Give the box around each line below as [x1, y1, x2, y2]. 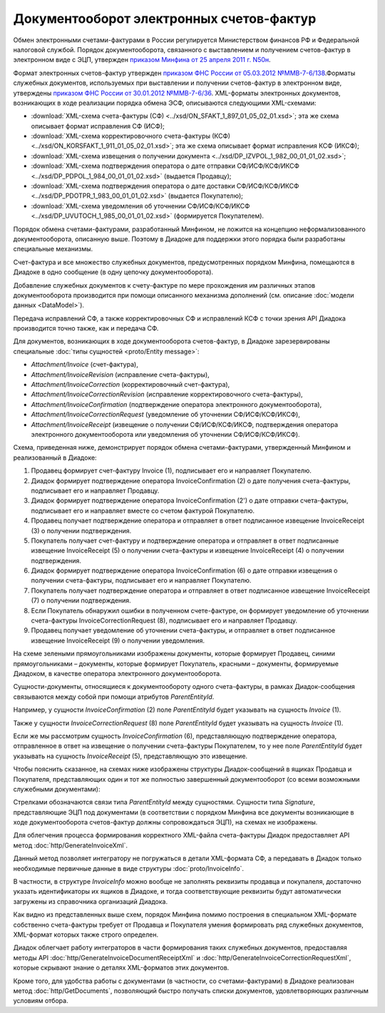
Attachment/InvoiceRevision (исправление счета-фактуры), [31, 370, 210, 378]
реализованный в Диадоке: [13, 453, 97, 462]
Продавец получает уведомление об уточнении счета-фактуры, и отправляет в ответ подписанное [31, 626, 336, 635]
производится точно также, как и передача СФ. [13, 324, 159, 333]
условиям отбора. [13, 997, 68, 1005]
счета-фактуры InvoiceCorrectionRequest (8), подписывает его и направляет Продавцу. [31, 616, 297, 625]
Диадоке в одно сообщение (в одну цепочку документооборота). [13, 268, 214, 276]
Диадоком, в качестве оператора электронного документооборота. [13, 669, 222, 677]
